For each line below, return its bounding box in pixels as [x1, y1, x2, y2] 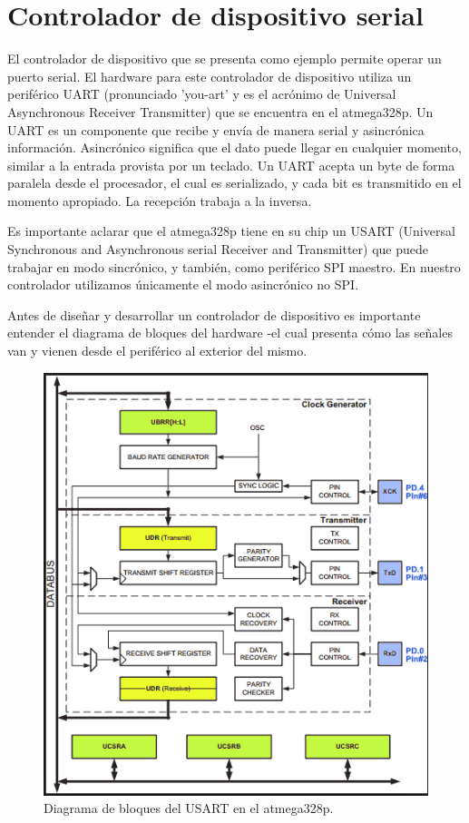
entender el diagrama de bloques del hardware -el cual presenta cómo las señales [7, 323, 453, 342]
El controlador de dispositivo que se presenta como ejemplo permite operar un [7, 49, 442, 68]
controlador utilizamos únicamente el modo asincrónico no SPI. [7, 275, 359, 294]
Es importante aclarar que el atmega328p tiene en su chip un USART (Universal [7, 221, 455, 240]
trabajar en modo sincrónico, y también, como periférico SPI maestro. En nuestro [7, 257, 461, 276]
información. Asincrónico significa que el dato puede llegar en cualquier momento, [7, 138, 462, 157]
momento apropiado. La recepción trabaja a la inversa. [7, 191, 312, 210]
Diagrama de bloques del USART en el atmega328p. [44, 799, 334, 818]
